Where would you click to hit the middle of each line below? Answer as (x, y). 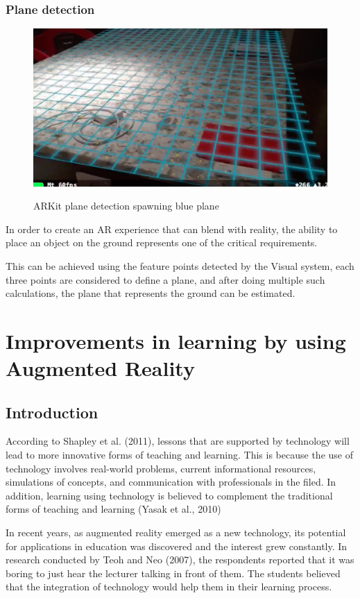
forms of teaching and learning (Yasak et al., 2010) (113, 509)
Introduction (52, 412)
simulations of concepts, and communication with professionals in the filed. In (171, 482)
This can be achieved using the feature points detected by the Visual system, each (180, 265)
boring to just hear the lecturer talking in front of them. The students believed (173, 573)
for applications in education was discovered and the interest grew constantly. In (177, 546)
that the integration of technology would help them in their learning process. (169, 587)
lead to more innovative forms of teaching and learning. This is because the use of (179, 455)
